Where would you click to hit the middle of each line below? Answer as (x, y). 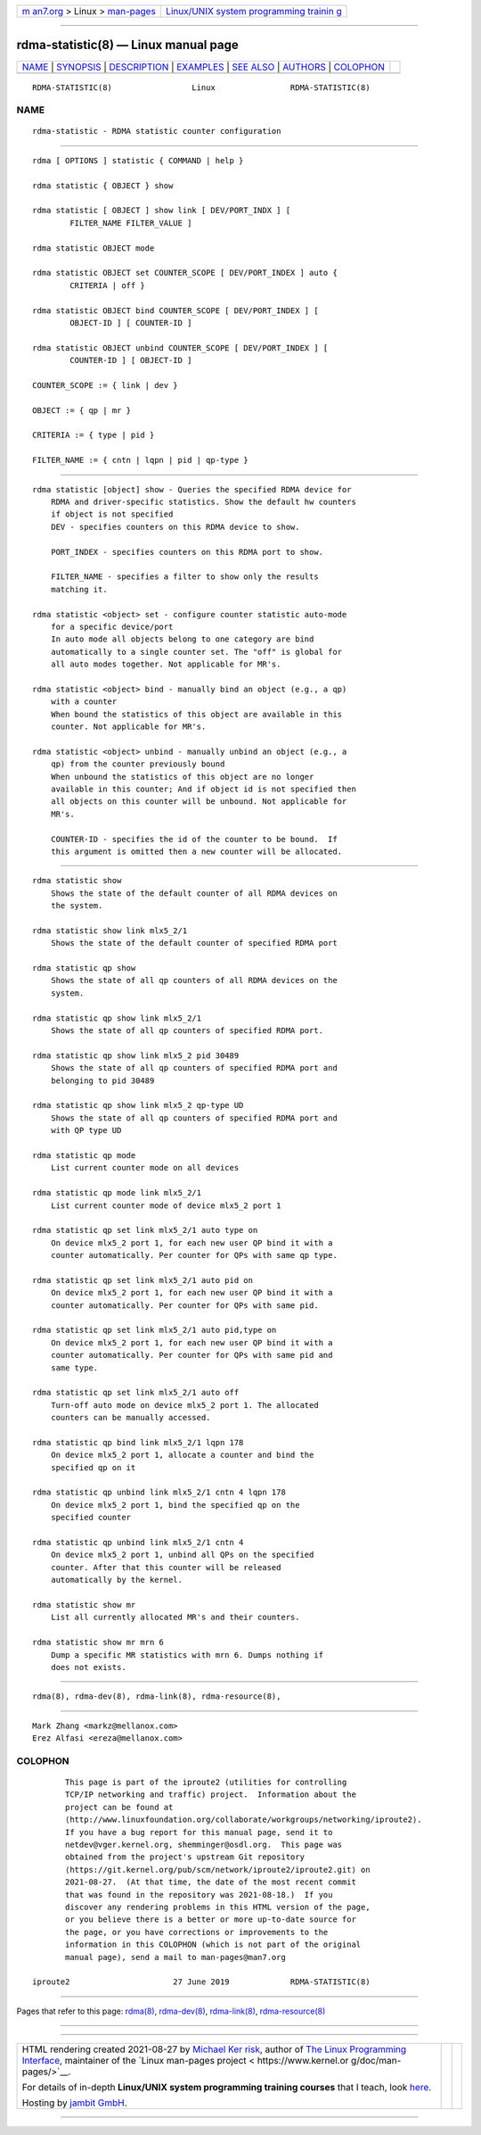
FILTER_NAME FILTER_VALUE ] (131, 223)
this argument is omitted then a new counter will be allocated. (196, 851)
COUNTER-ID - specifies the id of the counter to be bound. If (194, 839)
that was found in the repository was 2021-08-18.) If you (199, 1895)
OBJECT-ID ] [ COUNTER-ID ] (131, 323)
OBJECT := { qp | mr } (82, 410)
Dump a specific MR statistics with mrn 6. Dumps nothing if (187, 1655)
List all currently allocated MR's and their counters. (175, 1618)
